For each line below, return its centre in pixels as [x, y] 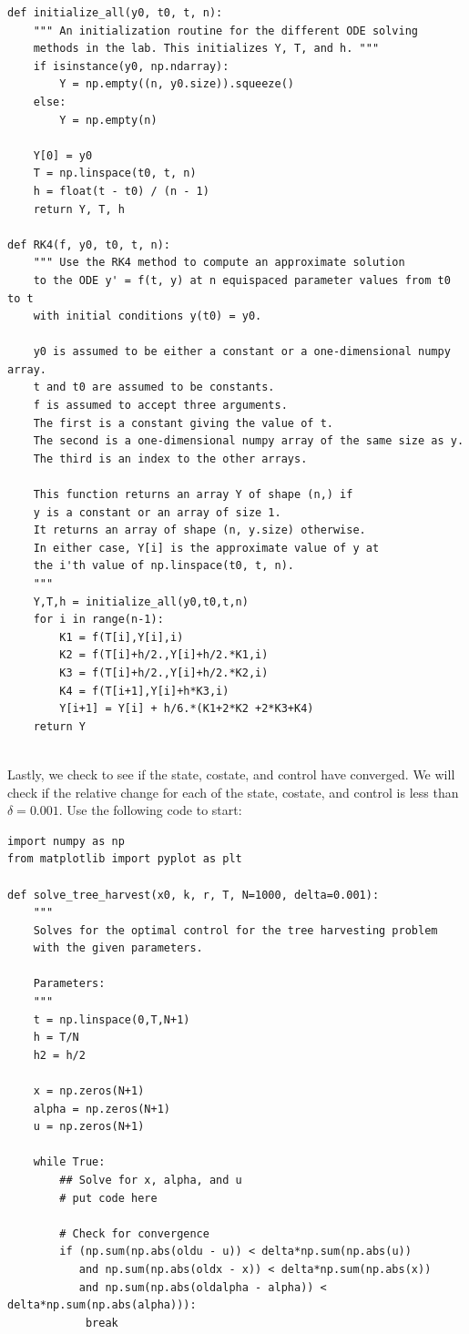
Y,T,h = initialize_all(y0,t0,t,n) [141, 601]
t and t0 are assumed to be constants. [154, 387]
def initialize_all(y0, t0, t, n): [115, 13]
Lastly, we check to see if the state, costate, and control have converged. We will [231, 774]
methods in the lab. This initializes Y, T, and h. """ [206, 49]
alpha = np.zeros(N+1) [102, 1109]
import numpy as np [66, 841]
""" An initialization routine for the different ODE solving [226, 31]
